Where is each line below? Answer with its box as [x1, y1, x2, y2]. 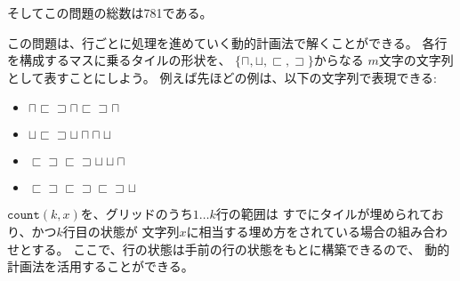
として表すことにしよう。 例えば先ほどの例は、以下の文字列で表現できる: [7, 68, 438, 86]
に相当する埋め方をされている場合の [186, 221, 399, 240]
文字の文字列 [378, 51, 454, 69]
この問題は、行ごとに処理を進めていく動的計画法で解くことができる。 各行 [7, 33, 448, 52]
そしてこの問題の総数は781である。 [7, 4, 213, 21]
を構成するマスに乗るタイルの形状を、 [7, 51, 231, 69]
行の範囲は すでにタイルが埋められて [215, 205, 432, 223]
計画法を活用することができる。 [7, 257, 194, 276]
